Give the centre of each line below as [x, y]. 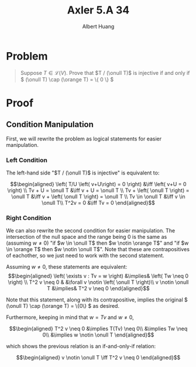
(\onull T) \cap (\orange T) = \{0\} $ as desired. [63, 306]
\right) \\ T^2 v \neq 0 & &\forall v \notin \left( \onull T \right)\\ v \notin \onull [98, 282]
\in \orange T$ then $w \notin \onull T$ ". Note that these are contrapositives [98, 249]
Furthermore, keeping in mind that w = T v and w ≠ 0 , [70, 317]
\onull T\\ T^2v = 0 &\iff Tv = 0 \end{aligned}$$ [98, 203]
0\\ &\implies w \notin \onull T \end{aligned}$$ [98, 335]
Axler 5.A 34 [98, 10]
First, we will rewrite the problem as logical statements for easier [84, 139]
